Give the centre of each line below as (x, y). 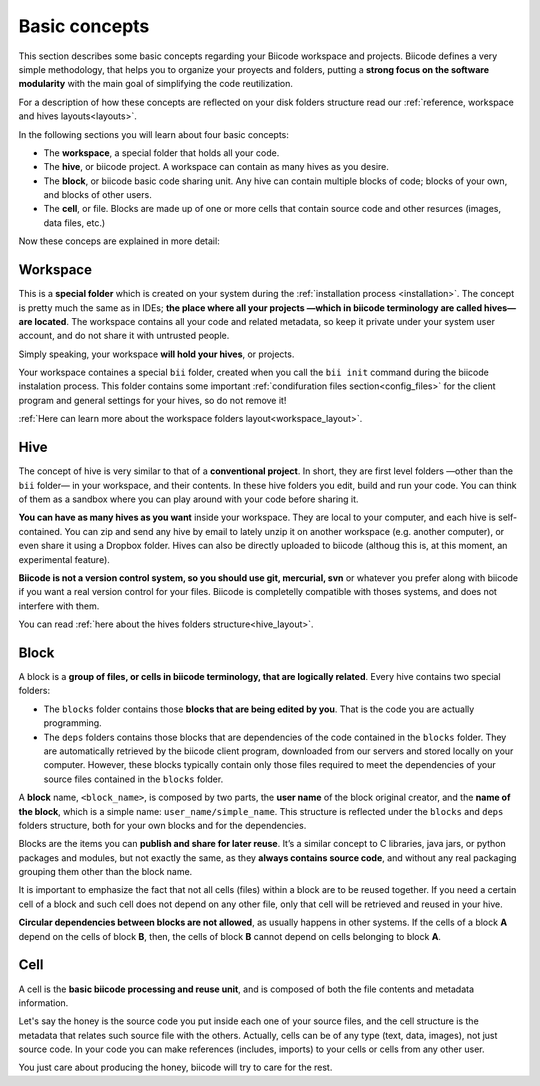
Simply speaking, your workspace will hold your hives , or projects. (156, 354)
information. (43, 1002)
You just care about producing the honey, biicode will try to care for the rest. (175, 1067)
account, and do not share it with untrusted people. (124, 336)
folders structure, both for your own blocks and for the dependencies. (162, 825)
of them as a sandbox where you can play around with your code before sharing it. (188, 499)
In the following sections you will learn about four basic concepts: (154, 134)
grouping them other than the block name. (105, 872)
